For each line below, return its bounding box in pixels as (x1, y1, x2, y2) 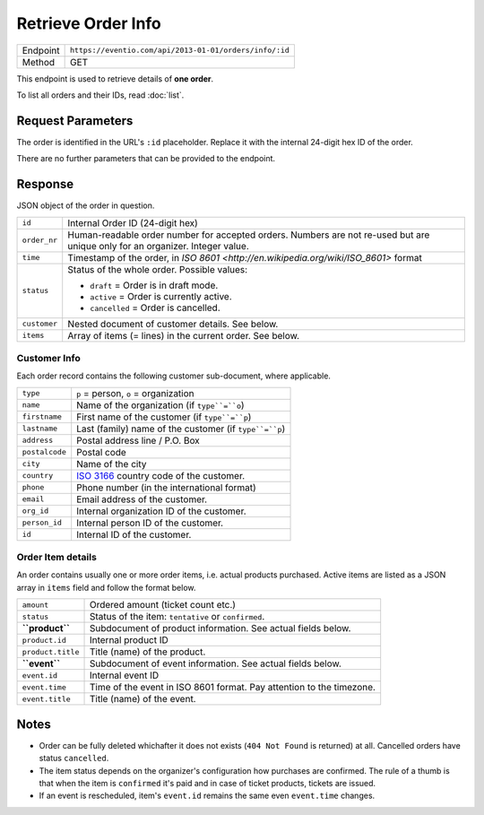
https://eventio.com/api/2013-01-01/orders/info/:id (70, 46, 290, 56)
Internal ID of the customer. (76, 528, 192, 541)
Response (16, 177, 74, 192)
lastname (22, 424, 58, 434)
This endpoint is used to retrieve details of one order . (16, 73, 214, 84)
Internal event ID (89, 669, 160, 681)
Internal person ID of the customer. (76, 516, 224, 529)
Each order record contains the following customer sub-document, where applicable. (16, 370, 332, 381)
